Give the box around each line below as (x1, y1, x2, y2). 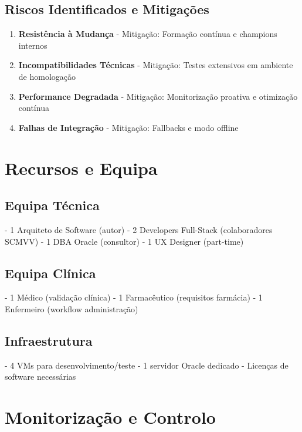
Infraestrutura (5, 331, 93, 349)
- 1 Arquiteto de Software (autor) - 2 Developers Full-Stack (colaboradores (5, 223, 273, 235)
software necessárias (5, 370, 76, 383)
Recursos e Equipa (5, 156, 158, 180)
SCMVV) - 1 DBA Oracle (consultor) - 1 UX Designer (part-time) (5, 235, 244, 247)
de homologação (18, 70, 76, 82)
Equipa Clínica (5, 264, 96, 282)
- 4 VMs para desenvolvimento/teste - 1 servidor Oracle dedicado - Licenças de (5, 359, 289, 371)
